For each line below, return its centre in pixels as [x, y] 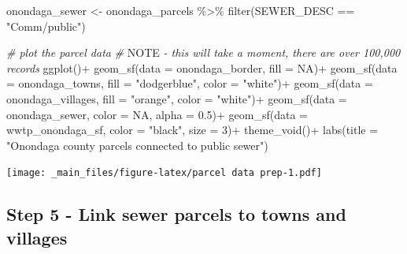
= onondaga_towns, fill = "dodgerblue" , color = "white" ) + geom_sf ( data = [190, 83]
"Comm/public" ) [46, 26]
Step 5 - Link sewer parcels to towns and [176, 214]
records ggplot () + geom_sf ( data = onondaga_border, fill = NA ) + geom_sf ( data [202, 67]
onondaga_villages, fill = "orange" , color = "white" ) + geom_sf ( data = [177, 98]
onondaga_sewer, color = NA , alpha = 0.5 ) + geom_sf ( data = [157, 114]
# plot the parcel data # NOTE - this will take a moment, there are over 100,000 [203, 52]
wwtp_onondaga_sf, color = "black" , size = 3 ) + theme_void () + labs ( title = [192, 130]
